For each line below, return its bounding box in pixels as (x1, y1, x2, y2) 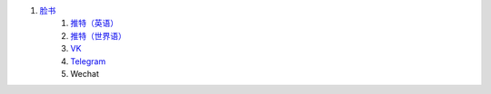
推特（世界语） (70, 30, 126, 41)
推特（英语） (70, 18, 118, 29)
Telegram (70, 55, 106, 67)
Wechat (70, 68, 99, 79)
